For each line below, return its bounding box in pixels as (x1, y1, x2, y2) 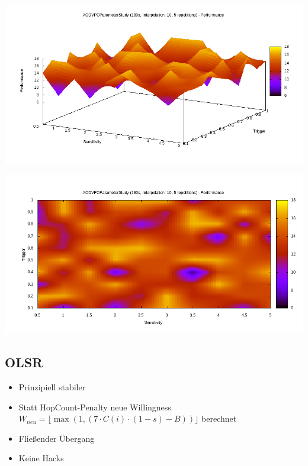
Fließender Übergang (18, 432, 95, 444)
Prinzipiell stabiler (18, 380, 86, 393)
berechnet (201, 412, 237, 425)
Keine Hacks (18, 452, 64, 464)
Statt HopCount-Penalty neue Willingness (18, 400, 171, 413)
